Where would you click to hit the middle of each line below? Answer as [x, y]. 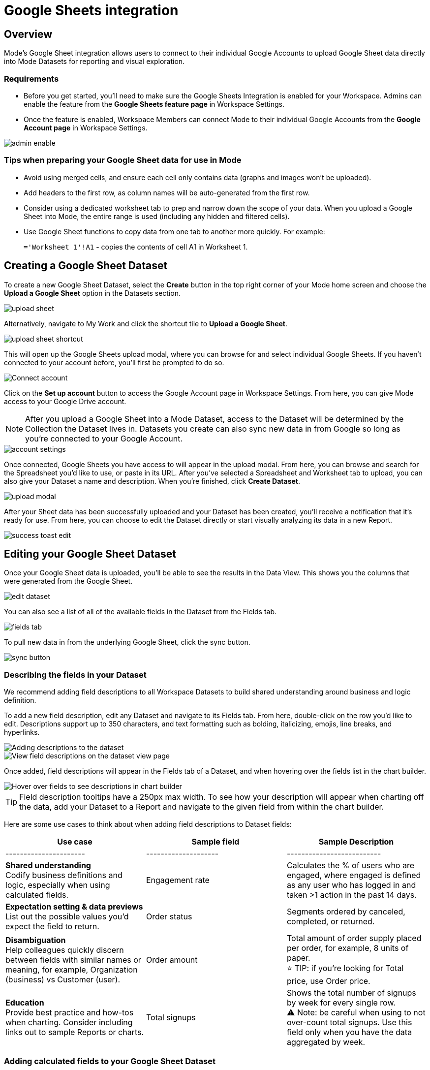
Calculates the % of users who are [350, 865]
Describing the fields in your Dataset [75, 675]
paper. [298, 958]
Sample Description [356, 842]
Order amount [172, 960]
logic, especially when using [58, 885]
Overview [28, 34]
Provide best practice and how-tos [70, 1013]
